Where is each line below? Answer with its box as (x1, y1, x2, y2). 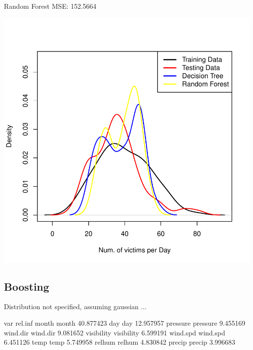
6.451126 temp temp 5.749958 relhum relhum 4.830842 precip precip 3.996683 (4, 337, 235, 347)
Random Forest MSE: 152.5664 (4, 1, 97, 11)
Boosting (4, 279, 50, 294)
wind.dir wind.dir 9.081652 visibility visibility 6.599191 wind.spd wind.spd (4, 327, 225, 337)
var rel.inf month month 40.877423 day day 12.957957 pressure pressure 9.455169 (4, 317, 245, 328)
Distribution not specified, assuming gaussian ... (4, 301, 147, 312)
